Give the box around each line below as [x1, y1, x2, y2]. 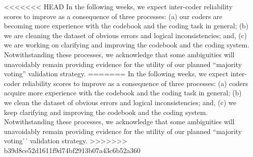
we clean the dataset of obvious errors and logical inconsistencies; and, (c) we [4, 97, 237, 107]
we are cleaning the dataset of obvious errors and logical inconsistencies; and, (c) [4, 30, 247, 40]
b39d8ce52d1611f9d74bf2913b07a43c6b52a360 [4, 145, 141, 155]
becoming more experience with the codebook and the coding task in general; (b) [4, 21, 249, 31]
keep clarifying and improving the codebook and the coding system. [4, 107, 208, 117]
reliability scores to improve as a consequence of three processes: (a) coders [22, 78, 249, 88]
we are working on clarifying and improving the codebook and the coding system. [4, 40, 250, 50]
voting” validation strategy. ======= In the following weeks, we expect [4, 68, 228, 79]
